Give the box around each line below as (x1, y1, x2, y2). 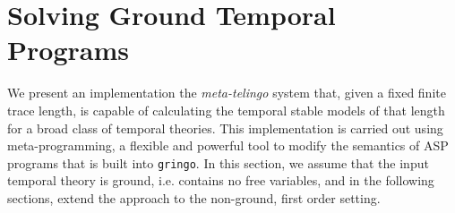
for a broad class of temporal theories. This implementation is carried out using (7, 118, 443, 137)
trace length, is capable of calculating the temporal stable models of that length (7, 100, 445, 119)
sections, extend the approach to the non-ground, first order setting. (7, 188, 381, 207)
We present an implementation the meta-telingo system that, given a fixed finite (7, 83, 446, 102)
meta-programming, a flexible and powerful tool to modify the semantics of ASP (7, 136, 449, 155)
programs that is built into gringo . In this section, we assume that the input (7, 153, 429, 172)
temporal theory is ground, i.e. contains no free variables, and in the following (7, 171, 434, 190)
